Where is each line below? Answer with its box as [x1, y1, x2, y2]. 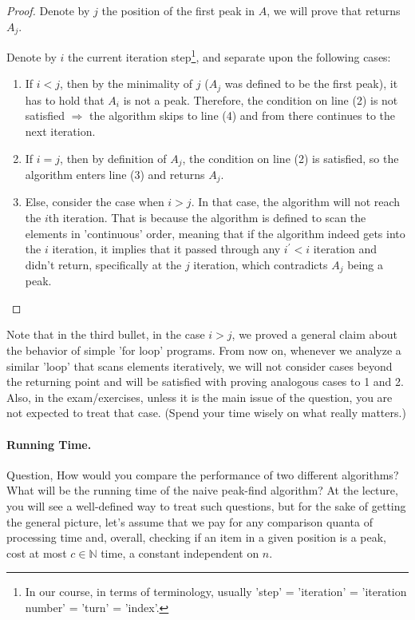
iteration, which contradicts [193, 256, 328, 272]
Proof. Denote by [6, 2, 90, 18]
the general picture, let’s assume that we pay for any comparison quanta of [6, 513, 373, 530]
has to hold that [25, 91, 105, 108]
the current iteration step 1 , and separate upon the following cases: [67, 46, 391, 65]
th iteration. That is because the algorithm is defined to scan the [48, 209, 366, 226]
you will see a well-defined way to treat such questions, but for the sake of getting [6, 498, 406, 514]
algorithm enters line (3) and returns [25, 165, 205, 182]
